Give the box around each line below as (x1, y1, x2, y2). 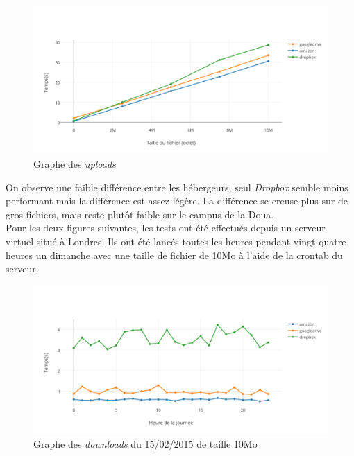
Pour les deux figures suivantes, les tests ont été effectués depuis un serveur (6, 220, 326, 235)
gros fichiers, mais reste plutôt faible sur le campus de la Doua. (6, 207, 274, 221)
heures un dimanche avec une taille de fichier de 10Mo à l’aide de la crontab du (6, 247, 343, 262)
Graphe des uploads (33, 157, 116, 171)
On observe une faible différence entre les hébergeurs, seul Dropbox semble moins (6, 179, 348, 194)
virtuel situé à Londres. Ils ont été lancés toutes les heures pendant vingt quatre (6, 234, 346, 249)
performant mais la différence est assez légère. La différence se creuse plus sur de (6, 193, 348, 208)
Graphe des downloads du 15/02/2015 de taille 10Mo (33, 436, 258, 450)
